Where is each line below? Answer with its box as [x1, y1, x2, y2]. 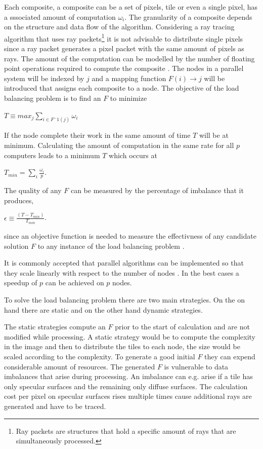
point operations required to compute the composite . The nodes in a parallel [4, 63, 244, 73]
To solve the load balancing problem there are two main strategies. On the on [4, 294, 245, 305]
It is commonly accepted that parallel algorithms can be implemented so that [4, 257, 244, 268]
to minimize [110, 93, 147, 103]
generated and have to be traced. [4, 400, 106, 411]
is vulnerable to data [164, 361, 229, 371]
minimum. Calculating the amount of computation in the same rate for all [4, 140, 234, 151]
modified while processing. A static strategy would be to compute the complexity [4, 331, 255, 342]
